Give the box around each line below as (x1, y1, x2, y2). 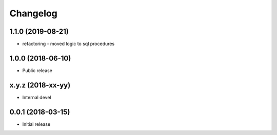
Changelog (9, 8, 57, 19)
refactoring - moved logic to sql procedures (22, 41, 115, 47)
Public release (22, 67, 52, 74)
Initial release (22, 121, 51, 127)
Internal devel (22, 94, 51, 100)
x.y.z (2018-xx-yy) (9, 81, 71, 89)
